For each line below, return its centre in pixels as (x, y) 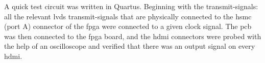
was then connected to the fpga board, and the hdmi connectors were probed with (133, 36)
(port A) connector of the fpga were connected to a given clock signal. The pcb (128, 26)
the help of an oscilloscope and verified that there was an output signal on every (130, 46)
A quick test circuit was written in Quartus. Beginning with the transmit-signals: (131, 6)
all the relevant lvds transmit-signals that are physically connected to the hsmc (128, 16)
